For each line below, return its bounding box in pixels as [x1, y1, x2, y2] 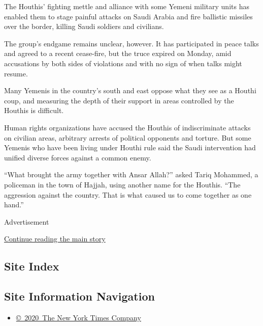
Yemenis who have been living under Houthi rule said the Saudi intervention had [4, 142, 256, 153]
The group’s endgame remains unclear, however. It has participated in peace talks [4, 38, 259, 48]
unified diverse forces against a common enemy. [4, 152, 151, 162]
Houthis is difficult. [4, 105, 64, 116]
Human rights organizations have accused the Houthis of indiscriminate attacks [4, 122, 251, 132]
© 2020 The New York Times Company [16, 312, 141, 322]
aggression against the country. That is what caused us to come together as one [4, 189, 252, 200]
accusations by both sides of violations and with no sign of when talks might [4, 58, 242, 68]
